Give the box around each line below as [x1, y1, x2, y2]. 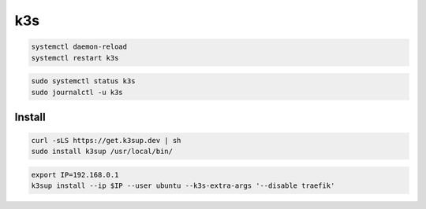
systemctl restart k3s [31, 53, 119, 62]
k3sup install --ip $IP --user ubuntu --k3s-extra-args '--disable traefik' [31, 181, 335, 190]
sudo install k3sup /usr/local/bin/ [31, 147, 174, 156]
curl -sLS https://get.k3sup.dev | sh [31, 136, 181, 145]
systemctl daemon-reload [31, 42, 128, 51]
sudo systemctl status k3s [31, 77, 136, 86]
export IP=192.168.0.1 [31, 170, 119, 180]
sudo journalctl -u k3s [31, 87, 124, 97]
